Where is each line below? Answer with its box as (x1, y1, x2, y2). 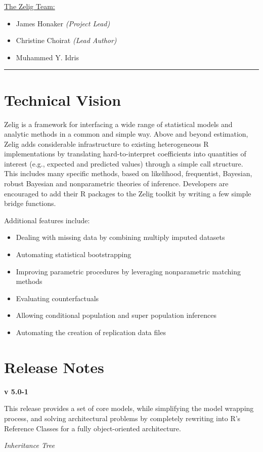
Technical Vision (4, 89, 121, 110)
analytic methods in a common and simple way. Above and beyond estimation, (4, 129, 248, 139)
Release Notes (4, 356, 104, 377)
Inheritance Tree (4, 440, 55, 450)
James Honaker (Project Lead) (16, 18, 110, 28)
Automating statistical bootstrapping (16, 249, 131, 260)
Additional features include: (4, 215, 90, 225)
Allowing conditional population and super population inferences (16, 310, 217, 320)
